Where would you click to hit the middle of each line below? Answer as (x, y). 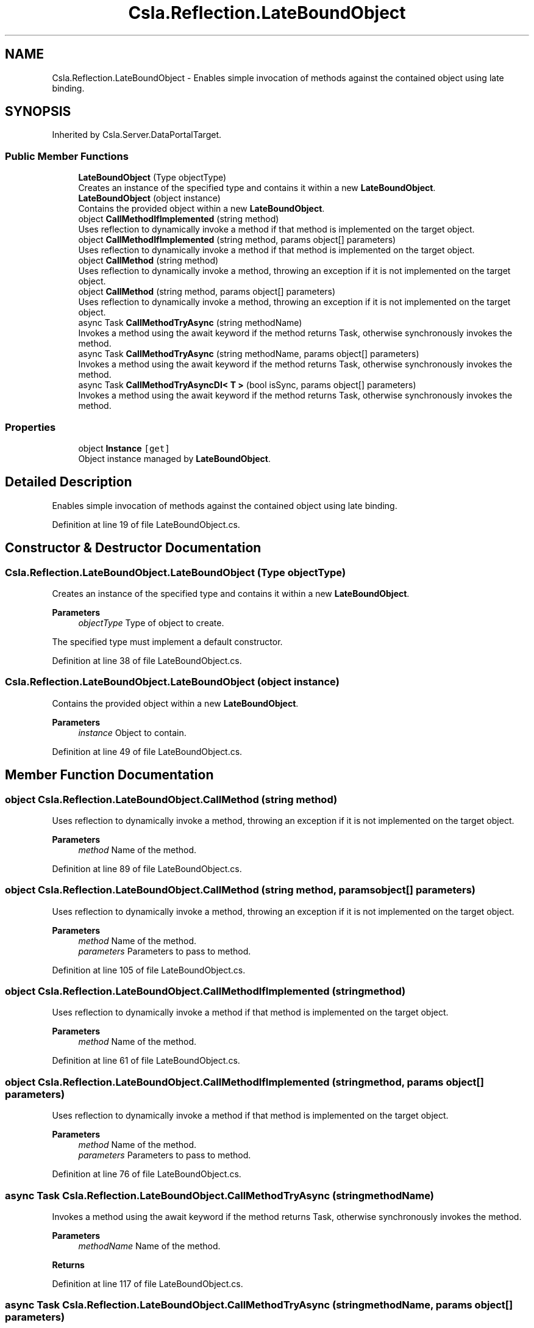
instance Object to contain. (132, 732)
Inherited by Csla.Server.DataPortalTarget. (137, 135)
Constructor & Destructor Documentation (133, 548)
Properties (30, 427)
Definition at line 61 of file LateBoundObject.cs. (146, 1061)
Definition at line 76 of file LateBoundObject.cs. (147, 1174)
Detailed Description (69, 482)
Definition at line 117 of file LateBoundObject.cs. (148, 1283)
